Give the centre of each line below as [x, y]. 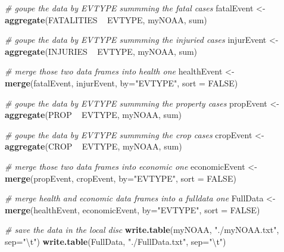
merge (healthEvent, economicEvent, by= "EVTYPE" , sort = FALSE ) [132, 209]
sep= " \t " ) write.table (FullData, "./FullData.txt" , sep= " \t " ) [116, 241]
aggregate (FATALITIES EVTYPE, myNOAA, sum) [106, 19]
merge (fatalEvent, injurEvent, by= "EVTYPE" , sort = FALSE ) [121, 83]
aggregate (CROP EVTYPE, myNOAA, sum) [93, 146]
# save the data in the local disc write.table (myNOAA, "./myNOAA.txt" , [142, 230]
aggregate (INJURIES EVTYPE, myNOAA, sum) [101, 51]
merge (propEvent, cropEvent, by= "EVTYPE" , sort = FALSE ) [121, 178]
